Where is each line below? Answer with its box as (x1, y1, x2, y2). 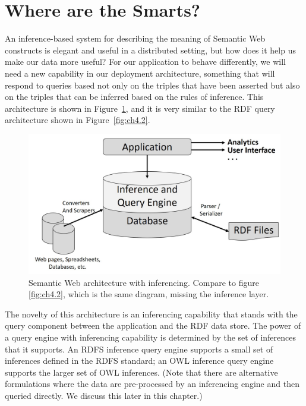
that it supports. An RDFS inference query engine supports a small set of (5, 342, 273, 355)
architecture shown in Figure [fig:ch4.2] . (5, 114, 150, 126)
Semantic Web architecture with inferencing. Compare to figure (29, 276, 259, 288)
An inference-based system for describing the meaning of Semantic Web (5, 32, 266, 45)
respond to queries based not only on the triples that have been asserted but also (5, 78, 300, 91)
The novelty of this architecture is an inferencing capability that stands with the (5, 307, 298, 320)
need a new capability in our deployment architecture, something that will (5, 67, 275, 79)
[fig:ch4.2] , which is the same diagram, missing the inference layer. (29, 288, 269, 300)
